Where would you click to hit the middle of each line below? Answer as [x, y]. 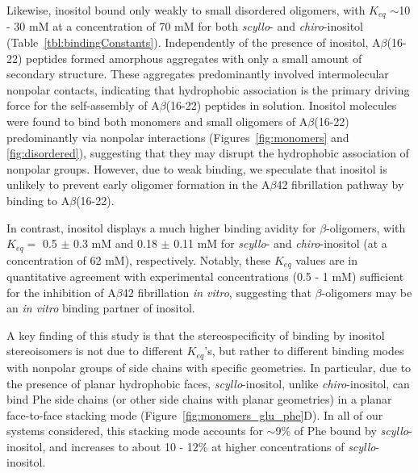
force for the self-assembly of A [83, 105]
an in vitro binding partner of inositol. [101, 308]
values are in [326, 260]
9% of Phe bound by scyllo [342, 431]
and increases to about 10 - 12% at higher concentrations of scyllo [212, 446]
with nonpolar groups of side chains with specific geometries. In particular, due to [209, 367]
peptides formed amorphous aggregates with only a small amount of [194, 58]
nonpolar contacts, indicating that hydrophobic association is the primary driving [208, 89]
